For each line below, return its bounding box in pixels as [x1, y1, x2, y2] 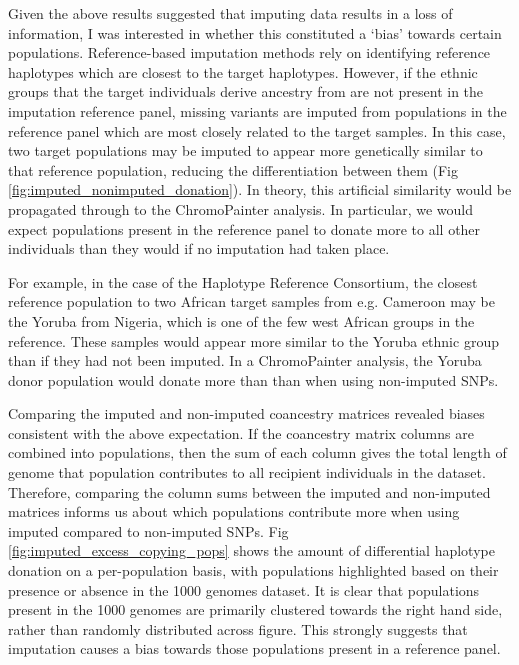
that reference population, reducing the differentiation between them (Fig [8, 159, 458, 180]
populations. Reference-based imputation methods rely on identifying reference [8, 42, 491, 63]
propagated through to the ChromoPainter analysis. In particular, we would [8, 198, 473, 219]
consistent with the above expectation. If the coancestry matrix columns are [8, 422, 474, 443]
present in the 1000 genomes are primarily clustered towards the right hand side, [8, 599, 503, 620]
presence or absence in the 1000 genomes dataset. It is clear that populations [8, 579, 480, 600]
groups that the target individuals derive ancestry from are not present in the [8, 81, 484, 102]
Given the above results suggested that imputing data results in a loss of [8, 3, 453, 23]
